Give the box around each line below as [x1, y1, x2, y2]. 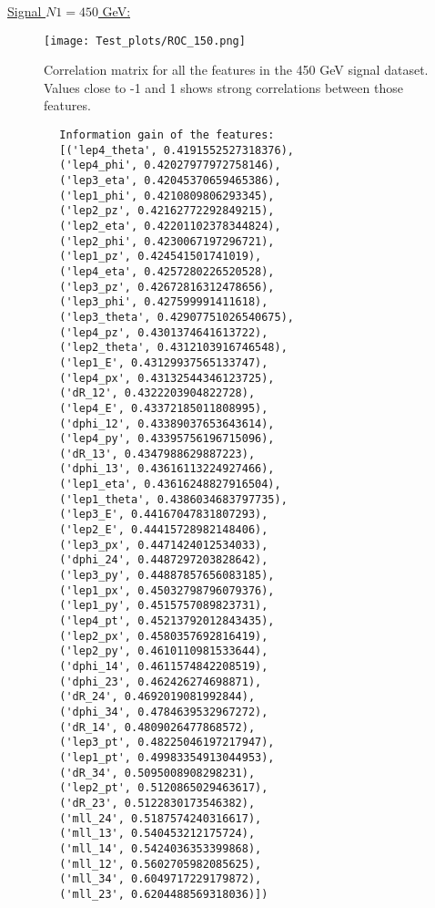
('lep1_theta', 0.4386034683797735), [59, 492, 288, 506]
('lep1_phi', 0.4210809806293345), [59, 189, 275, 202]
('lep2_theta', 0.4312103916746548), [59, 341, 288, 355]
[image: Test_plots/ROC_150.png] [44, 34, 246, 47]
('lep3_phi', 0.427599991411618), [59, 295, 268, 309]
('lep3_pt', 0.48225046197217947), [59, 736, 275, 749]
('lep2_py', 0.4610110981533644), [59, 645, 268, 658]
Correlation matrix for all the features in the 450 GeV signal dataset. [44, 60, 429, 79]
